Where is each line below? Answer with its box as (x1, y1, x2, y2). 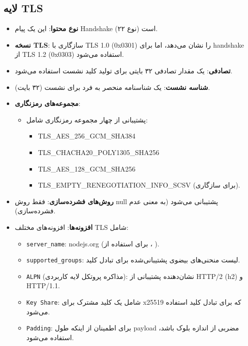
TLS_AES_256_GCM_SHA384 (38, 131, 136, 141)
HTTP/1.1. (26, 280, 60, 291)
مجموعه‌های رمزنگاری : (15, 98, 80, 108)
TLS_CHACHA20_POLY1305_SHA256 (38, 147, 159, 157)
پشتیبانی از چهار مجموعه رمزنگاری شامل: (26, 114, 148, 124)
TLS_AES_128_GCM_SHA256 (38, 163, 136, 173)
